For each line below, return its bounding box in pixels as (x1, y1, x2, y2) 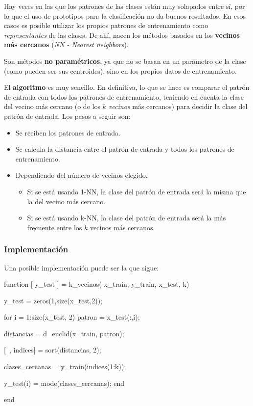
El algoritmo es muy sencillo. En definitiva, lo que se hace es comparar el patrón (4, 82, 250, 92)
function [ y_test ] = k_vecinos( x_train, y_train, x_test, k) (4, 279, 189, 289)
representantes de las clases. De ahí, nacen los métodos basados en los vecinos (4, 29, 240, 40)
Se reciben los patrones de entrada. (15, 127, 120, 137)
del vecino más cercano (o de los (4, 101, 100, 111)
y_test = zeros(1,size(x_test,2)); (4, 295, 102, 305)
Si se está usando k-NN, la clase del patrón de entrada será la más (27, 213, 226, 223)
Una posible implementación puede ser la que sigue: (4, 262, 159, 272)
